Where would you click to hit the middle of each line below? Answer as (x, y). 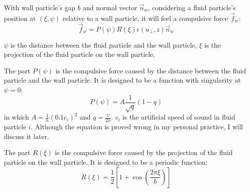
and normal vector (110, 7)
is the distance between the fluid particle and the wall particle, (104, 44)
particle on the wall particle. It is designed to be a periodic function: (106, 162)
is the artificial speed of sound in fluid (179, 117)
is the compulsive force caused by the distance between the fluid (151, 70)
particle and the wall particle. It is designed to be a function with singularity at (123, 80)
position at (20, 18)
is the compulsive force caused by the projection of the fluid (144, 152)
